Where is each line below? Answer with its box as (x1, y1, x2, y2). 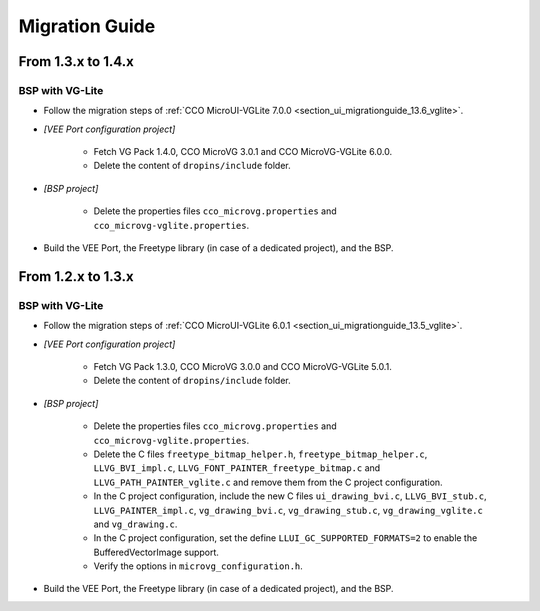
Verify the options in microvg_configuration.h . (93, 560, 304, 572)
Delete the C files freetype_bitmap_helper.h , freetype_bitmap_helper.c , (93, 448, 428, 460)
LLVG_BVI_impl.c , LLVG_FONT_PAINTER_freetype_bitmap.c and (93, 462, 381, 474)
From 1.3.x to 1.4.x (18, 53, 134, 70)
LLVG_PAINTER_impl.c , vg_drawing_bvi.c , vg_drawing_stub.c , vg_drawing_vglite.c (93, 504, 484, 516)
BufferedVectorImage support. (93, 546, 220, 558)
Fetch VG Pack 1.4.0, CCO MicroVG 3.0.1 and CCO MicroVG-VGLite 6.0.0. (93, 146, 393, 158)
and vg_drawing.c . (93, 518, 178, 530)
